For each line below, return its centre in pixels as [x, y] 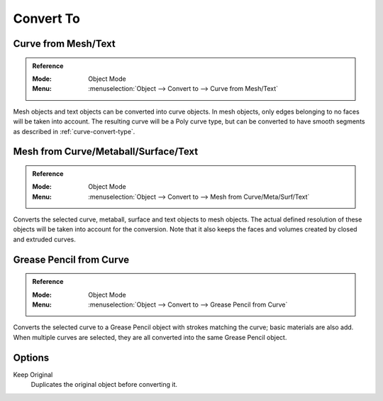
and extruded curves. [44, 239]
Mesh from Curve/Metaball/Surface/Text [106, 152]
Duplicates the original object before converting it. [104, 385]
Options [31, 357]
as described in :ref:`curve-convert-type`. [74, 131]
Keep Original [33, 374]
